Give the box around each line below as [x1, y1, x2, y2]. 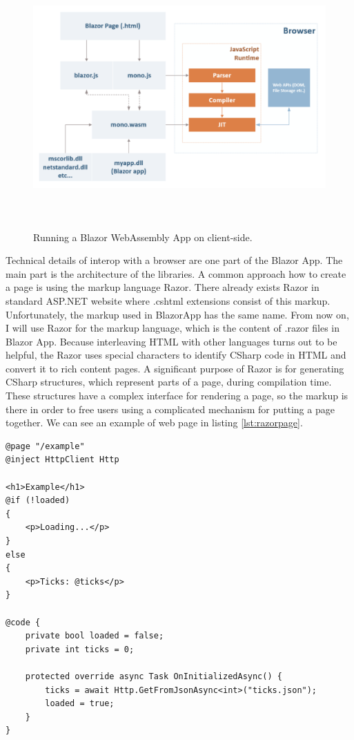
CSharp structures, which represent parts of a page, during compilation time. [6, 374, 332, 389]
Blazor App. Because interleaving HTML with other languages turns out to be [6, 334, 337, 348]
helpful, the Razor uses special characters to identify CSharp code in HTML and [6, 348, 346, 362]
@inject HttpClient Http [6, 455, 119, 465]
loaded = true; [45, 699, 115, 709]
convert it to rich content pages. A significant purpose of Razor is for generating [6, 361, 344, 375]
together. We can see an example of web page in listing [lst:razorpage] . [6, 415, 303, 430]
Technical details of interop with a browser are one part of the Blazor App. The [6, 253, 343, 267]
